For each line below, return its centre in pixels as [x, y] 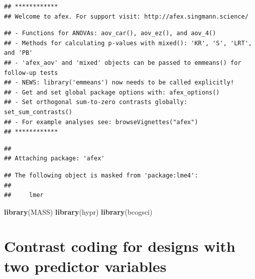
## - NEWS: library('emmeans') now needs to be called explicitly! [119, 83]
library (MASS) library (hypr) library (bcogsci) [78, 211]
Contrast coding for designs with [120, 246]
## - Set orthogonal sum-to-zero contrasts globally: [96, 102]
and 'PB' [19, 53]
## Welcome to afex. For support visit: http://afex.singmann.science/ [126, 16]
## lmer [24, 195]
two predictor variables [85, 266]
